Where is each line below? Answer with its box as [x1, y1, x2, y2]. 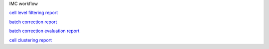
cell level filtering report [9, 10, 58, 16]
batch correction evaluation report [9, 28, 80, 34]
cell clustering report [9, 37, 52, 43]
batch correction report [9, 19, 57, 25]
